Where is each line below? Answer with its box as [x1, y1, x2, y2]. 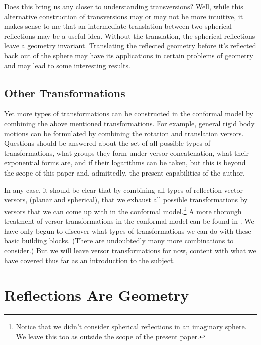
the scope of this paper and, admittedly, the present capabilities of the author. [4, 167, 245, 178]
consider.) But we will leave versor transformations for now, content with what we [4, 245, 256, 255]
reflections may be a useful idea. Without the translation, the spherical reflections [4, 30, 255, 41]
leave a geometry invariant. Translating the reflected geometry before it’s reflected [4, 40, 256, 51]
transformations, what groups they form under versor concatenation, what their [4, 147, 249, 158]
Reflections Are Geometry [4, 285, 189, 305]
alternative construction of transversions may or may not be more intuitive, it [4, 11, 243, 21]
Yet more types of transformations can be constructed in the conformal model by [4, 108, 253, 119]
